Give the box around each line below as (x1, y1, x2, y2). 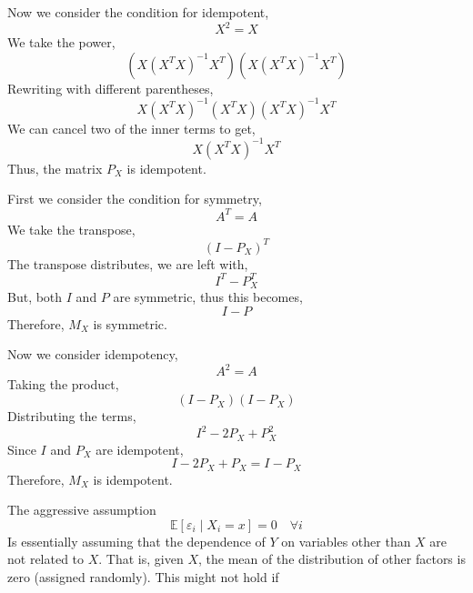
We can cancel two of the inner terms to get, (7, 118, 256, 137)
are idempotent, (96, 439, 184, 458)
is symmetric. (93, 314, 167, 333)
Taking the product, (7, 375, 119, 394)
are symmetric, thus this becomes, (113, 287, 303, 307)
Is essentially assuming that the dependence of (7, 531, 266, 550)
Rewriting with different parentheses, (7, 78, 214, 97)
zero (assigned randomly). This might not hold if (7, 568, 279, 587)
